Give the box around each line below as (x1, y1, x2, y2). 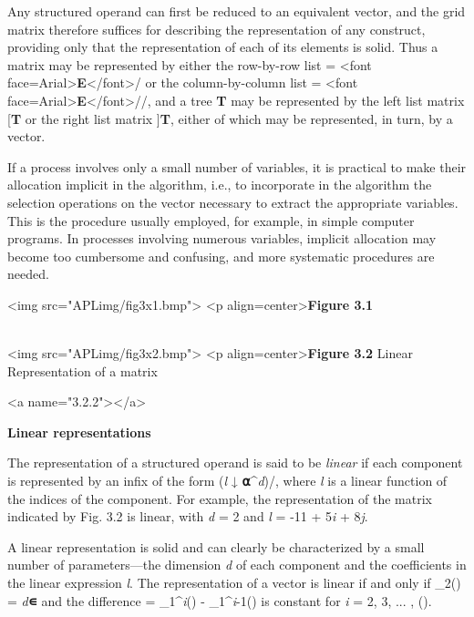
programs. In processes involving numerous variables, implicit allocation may (7, 229, 437, 248)
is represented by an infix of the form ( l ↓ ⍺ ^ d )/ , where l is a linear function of (7, 471, 448, 490)
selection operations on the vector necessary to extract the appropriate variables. (7, 192, 459, 211)
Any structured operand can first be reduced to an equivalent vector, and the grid (7, 2, 466, 20)
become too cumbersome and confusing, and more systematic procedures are (7, 246, 435, 265)
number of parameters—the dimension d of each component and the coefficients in (7, 555, 467, 574)
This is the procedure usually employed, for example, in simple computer (7, 211, 415, 230)
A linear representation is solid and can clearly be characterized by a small (7, 537, 425, 556)
